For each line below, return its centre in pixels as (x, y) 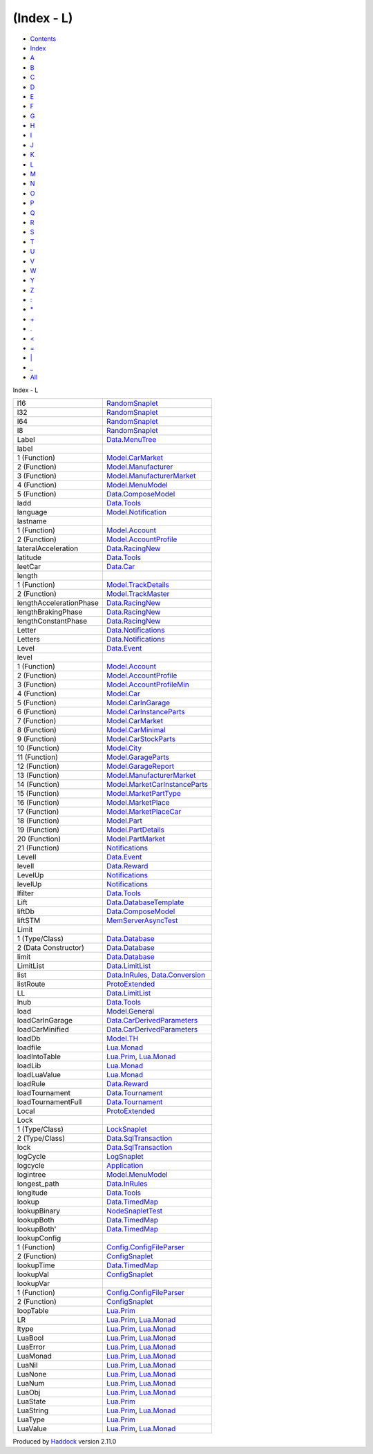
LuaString (33, 1410)
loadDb (29, 1038)
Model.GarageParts (137, 757)
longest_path (38, 1184)
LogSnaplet (125, 1156)
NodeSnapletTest (134, 1211)
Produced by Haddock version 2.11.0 (65, 1441)
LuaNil (27, 1365)
